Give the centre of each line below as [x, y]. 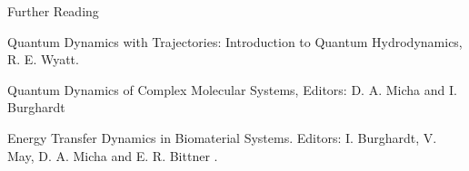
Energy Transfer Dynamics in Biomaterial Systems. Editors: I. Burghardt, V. [222, 137]
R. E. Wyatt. [43, 59]
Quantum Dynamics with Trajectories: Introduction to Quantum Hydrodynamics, [235, 41]
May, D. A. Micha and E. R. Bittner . [113, 155]
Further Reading [53, 11]
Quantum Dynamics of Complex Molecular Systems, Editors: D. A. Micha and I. [232, 89]
